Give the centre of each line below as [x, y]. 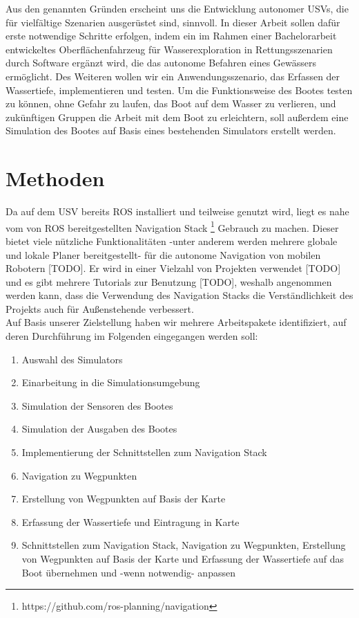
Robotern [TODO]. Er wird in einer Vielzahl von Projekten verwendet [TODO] [173, 268]
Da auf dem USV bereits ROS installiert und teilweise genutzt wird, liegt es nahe [177, 211]
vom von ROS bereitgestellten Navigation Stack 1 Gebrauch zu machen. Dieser [172, 226]
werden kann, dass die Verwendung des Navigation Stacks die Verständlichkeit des [179, 295]
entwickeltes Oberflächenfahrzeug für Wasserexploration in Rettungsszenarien [169, 49]
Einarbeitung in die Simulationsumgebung [111, 382]
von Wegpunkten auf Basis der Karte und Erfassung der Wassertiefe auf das [183, 558]
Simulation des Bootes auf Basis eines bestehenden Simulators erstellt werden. [171, 130]
